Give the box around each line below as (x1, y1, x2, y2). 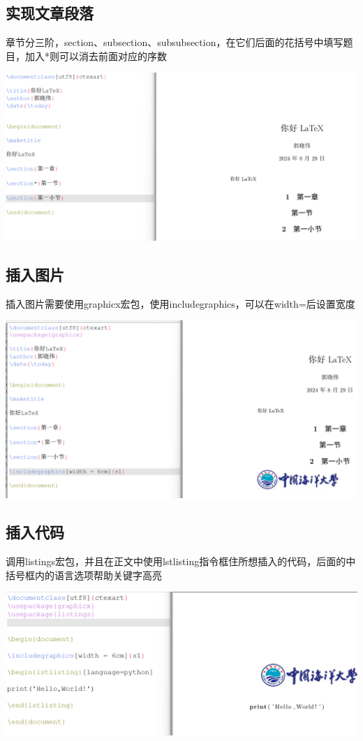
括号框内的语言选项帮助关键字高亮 (6, 567, 162, 582)
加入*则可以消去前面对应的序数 (24, 48, 167, 63)
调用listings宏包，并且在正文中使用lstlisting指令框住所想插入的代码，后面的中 (6, 553, 356, 568)
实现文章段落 (6, 2, 94, 24)
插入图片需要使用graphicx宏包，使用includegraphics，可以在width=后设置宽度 (6, 296, 355, 310)
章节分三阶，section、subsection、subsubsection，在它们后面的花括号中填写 (6, 35, 343, 50)
